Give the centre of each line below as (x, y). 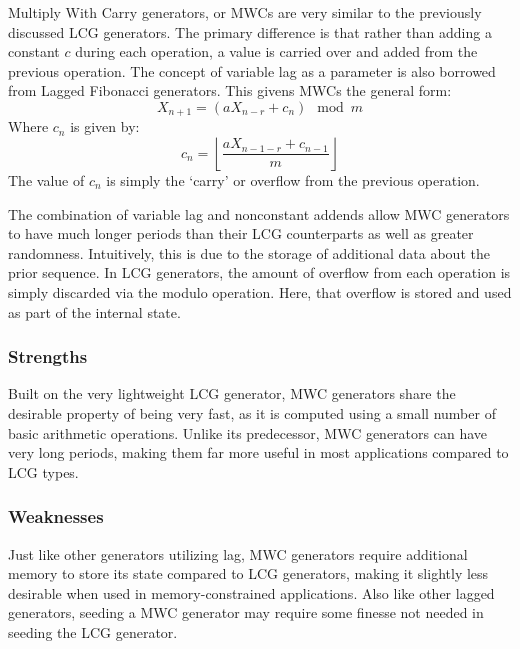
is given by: (105, 126)
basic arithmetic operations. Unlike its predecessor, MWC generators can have (247, 432)
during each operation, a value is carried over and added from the (276, 51)
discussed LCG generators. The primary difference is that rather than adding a (250, 31)
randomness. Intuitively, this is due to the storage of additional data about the (249, 252)
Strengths (48, 356)
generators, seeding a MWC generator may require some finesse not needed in (246, 612)
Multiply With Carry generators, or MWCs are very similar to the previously (245, 12)
